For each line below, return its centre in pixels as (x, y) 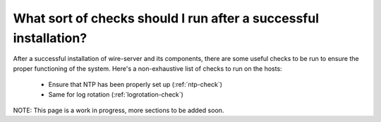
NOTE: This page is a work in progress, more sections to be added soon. (119, 110)
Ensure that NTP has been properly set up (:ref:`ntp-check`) (135, 85)
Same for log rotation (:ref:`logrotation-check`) (116, 94)
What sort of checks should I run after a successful (166, 18)
